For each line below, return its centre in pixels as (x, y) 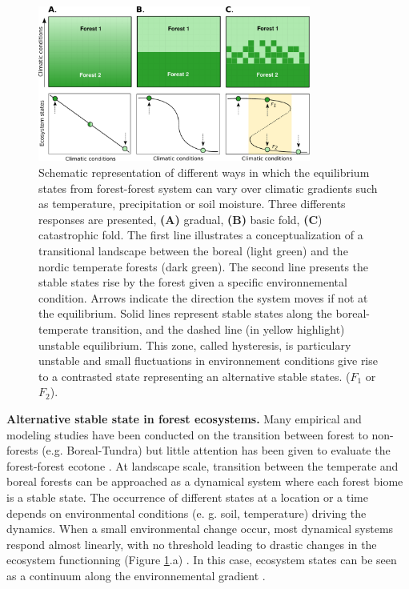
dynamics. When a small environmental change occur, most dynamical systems (200, 529)
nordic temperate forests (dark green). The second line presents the (204, 266)
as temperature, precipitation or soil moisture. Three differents (192, 204)
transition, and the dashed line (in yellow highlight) (218, 329)
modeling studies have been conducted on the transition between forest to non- (200, 434)
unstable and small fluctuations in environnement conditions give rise (208, 361)
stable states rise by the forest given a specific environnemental (193, 282)
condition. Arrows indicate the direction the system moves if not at (203, 297)
